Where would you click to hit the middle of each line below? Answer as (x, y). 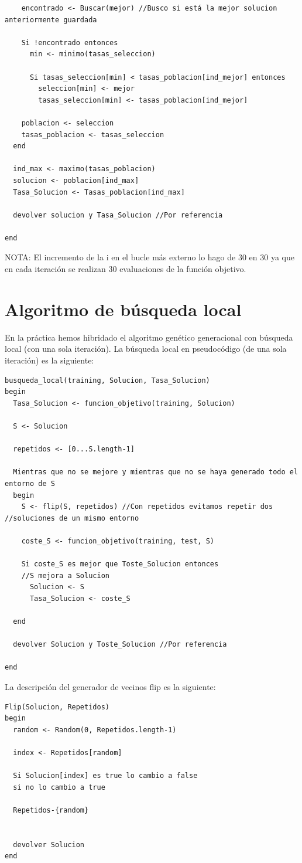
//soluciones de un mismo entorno (72, 518)
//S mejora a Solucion (65, 575)
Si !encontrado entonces (70, 43)
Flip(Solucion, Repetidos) (57, 707)
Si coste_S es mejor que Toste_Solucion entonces (120, 564)
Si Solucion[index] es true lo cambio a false (105, 776)
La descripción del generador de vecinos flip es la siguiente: (110, 687)
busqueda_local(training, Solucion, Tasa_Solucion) (107, 380)
